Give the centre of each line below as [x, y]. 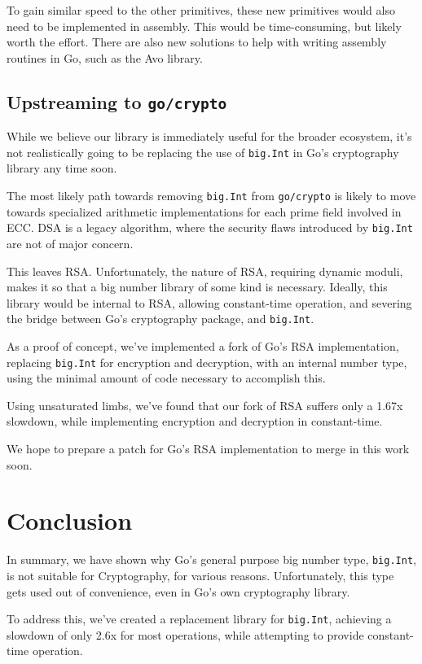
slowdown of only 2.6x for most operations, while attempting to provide [185, 634]
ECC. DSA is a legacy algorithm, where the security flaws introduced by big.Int [210, 227]
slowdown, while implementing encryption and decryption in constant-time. [195, 421]
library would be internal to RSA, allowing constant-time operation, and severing [209, 302]
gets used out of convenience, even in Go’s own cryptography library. [178, 591]
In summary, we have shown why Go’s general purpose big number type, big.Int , [211, 559]
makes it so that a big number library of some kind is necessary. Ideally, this [197, 287]
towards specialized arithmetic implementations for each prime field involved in [204, 211]
